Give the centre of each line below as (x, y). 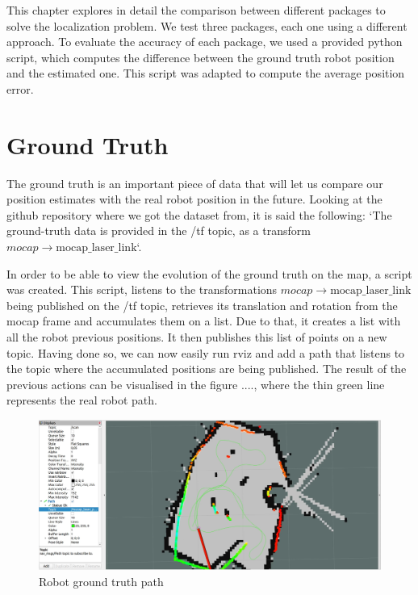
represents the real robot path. (82, 400)
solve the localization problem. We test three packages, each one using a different (207, 25)
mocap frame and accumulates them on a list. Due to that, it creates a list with (204, 321)
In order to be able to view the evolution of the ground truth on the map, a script (209, 273)
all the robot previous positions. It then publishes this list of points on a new (197, 337)
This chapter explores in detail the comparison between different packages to (196, 10)
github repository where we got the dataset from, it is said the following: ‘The (199, 214)
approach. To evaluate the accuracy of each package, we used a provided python (205, 42)
